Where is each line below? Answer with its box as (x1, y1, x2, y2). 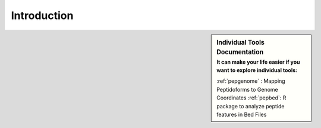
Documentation (216, 48, 264, 57)
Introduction (11, 9, 74, 22)
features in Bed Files (216, 111, 267, 118)
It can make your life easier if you (216, 58, 300, 65)
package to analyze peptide (216, 102, 285, 110)
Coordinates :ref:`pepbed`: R (216, 94, 287, 101)
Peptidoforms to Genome (216, 86, 279, 93)
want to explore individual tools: (216, 67, 298, 74)
